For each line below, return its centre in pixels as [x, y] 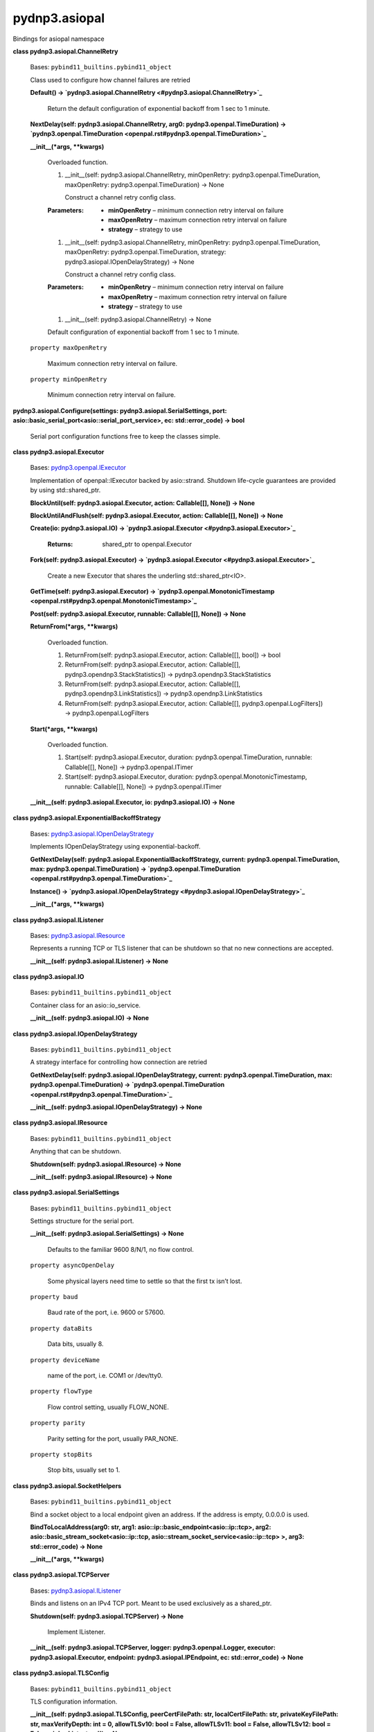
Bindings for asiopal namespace [59, 39]
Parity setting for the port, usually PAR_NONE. [113, 1438]
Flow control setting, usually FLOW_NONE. [108, 1407]
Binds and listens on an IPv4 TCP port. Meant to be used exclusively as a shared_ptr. [151, 1603]
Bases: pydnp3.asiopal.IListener [75, 1591]
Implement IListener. [77, 1632]
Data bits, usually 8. [75, 1344]
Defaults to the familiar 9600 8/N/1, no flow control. [121, 1249]
